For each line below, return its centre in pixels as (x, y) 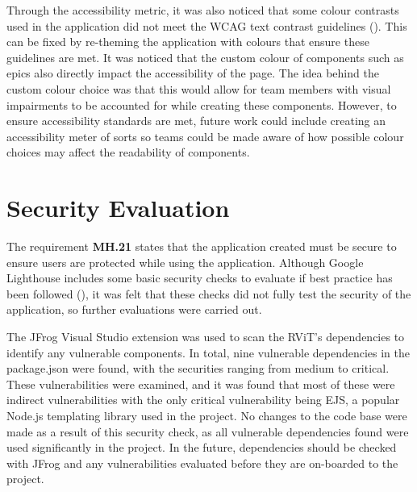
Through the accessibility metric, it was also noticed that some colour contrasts (203, 10)
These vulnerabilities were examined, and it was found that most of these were (201, 384)
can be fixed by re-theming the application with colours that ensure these (188, 42)
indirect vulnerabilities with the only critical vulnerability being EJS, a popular (203, 400)
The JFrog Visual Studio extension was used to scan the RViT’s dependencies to (206, 337)
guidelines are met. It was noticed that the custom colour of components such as (205, 57)
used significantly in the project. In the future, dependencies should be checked (202, 447)
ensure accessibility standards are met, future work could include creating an (196, 121)
